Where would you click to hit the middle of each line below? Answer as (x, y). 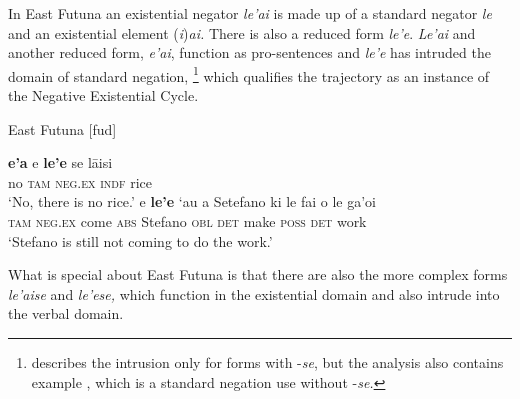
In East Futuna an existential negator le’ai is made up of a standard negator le (250, 13)
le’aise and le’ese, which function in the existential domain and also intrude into (254, 293)
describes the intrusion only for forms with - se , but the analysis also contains (267, 361)
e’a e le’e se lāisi (60, 162)
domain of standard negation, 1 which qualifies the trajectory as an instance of (249, 74)
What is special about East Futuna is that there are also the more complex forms (258, 274)
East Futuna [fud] (62, 128)
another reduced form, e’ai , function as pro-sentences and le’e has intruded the (249, 52)
